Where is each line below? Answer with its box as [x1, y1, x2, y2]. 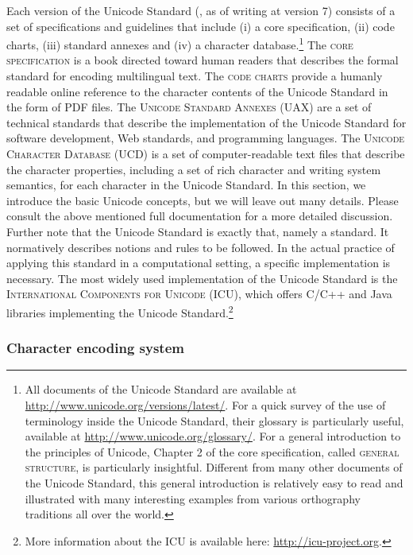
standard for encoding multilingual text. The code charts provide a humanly [6, 68, 383, 84]
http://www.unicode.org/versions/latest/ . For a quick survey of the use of [25, 397, 386, 413]
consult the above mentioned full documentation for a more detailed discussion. [6, 208, 393, 224]
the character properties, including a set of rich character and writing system [6, 161, 381, 177]
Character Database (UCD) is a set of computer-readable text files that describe [6, 146, 405, 161]
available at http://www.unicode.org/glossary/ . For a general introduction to [25, 428, 401, 444]
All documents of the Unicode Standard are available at [25, 381, 297, 398]
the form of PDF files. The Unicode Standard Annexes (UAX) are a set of [6, 99, 372, 115]
